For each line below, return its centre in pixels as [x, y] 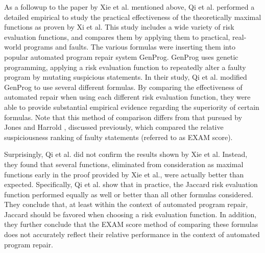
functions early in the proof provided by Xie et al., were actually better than [124, 174]
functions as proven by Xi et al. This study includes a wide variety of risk [119, 27]
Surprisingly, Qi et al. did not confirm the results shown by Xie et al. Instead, [126, 154]
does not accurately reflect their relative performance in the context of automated [132, 234]
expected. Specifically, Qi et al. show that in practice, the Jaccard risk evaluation [131, 184]
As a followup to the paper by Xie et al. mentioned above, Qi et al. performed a [129, 7]
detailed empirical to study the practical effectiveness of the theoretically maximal [133, 17]
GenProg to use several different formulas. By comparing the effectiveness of [123, 87]
